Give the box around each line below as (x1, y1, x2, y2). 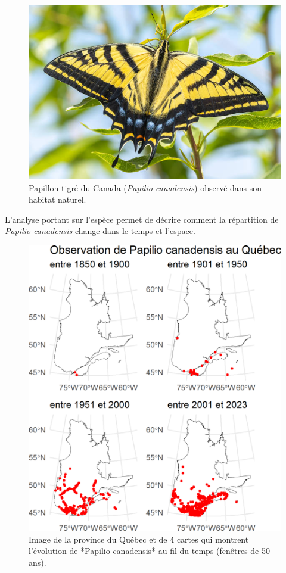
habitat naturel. (29, 193, 86, 205)
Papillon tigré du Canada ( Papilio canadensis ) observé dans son (29, 181, 262, 194)
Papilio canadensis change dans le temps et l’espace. (5, 225, 195, 237)
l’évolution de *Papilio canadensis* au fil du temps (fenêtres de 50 (29, 544, 270, 557)
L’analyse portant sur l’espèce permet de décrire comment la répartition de (5, 213, 279, 225)
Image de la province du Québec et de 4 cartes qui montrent (29, 532, 249, 545)
